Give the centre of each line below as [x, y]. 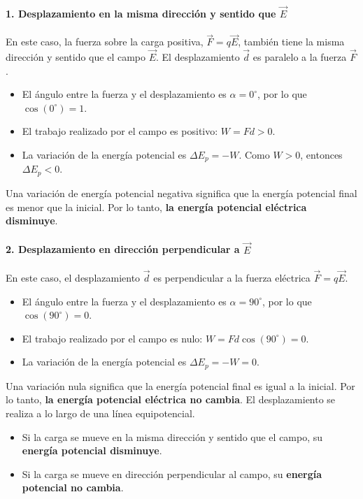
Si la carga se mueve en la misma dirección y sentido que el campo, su [172, 436]
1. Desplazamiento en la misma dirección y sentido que [141, 13]
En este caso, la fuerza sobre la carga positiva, [105, 42]
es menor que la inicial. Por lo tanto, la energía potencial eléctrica [156, 207]
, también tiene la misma [291, 42]
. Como [254, 155]
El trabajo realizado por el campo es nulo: [112, 338]
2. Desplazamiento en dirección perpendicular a [123, 249]
